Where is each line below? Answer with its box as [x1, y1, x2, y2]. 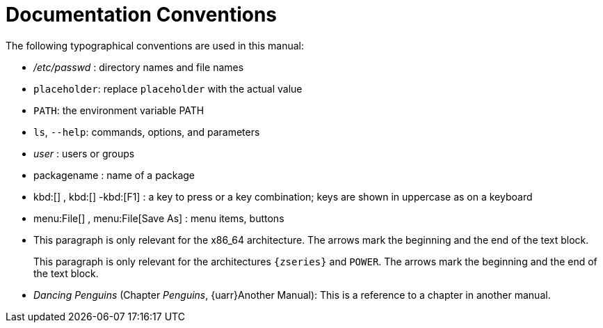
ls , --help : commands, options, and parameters [33, 125, 260, 138]
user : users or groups [33, 147, 135, 159]
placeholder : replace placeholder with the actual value [33, 82, 303, 95]
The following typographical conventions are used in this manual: [6, 39, 305, 52]
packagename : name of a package [33, 169, 195, 181]
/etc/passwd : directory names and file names [33, 61, 244, 73]
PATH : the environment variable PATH [33, 104, 204, 116]
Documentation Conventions [6, 3, 278, 26]
